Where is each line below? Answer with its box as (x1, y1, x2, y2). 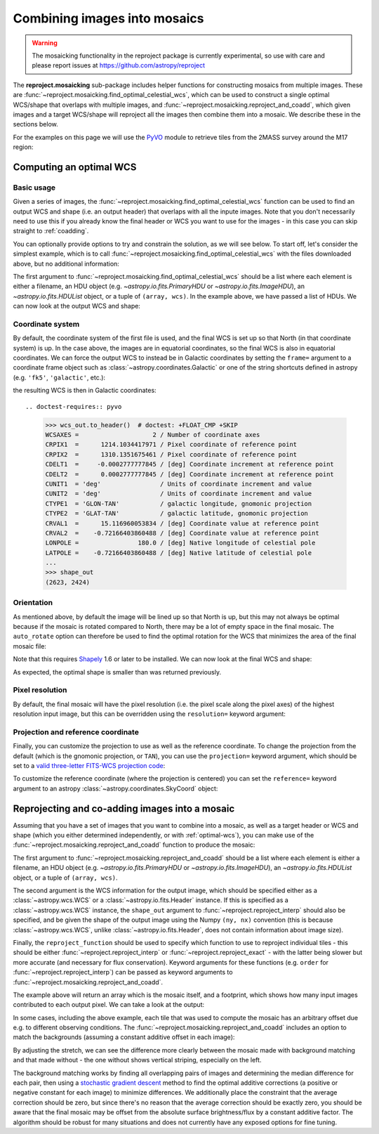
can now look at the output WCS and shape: (13, 302, 140, 311)
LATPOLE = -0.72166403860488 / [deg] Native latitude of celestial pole (45, 549, 312, 556)
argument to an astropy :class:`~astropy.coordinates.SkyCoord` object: (13, 784, 218, 793)
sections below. (13, 120, 59, 129)
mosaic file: (13, 641, 47, 650)
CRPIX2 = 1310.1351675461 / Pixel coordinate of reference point (45, 450, 298, 458)
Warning (32, 39, 58, 47)
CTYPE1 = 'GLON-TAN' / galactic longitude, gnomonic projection (45, 500, 312, 507)
